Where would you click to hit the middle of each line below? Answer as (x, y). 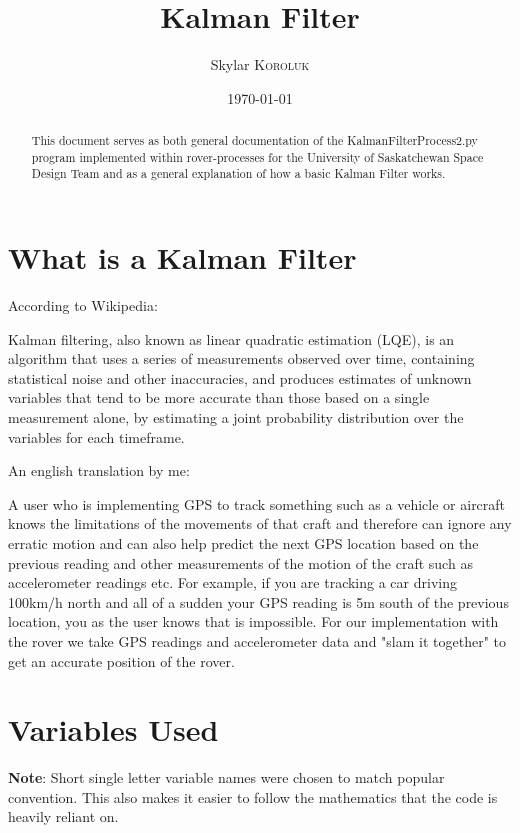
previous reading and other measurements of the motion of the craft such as (240, 562)
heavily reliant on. (63, 816)
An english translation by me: (99, 470)
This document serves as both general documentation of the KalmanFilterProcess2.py (254, 140)
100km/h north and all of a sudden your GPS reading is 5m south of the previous (258, 601)
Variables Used (113, 729)
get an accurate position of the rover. (121, 660)
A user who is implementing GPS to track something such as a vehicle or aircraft (257, 503)
